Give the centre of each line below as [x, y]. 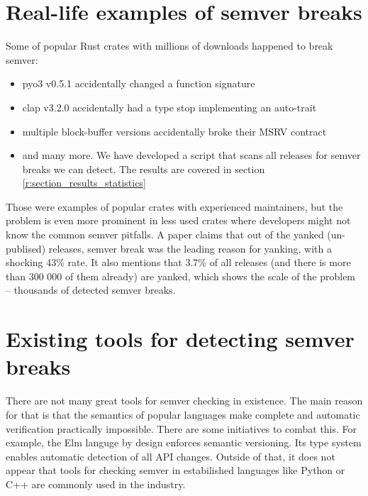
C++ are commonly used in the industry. [96, 484]
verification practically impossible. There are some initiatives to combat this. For [182, 428]
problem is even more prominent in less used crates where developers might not [178, 220]
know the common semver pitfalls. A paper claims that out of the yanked [165, 235]
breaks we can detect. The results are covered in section [144, 169]
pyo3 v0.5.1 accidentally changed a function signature [139, 83]
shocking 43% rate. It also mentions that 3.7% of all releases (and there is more [178, 262]
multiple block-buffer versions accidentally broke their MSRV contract [174, 131]
